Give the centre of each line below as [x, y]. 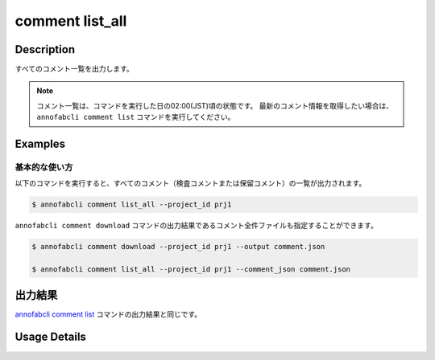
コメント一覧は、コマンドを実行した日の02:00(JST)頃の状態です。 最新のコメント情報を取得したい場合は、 [215, 105]
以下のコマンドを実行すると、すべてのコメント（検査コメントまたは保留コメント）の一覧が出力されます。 [191, 183]
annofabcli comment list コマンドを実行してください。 [136, 117]
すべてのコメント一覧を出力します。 [75, 69]
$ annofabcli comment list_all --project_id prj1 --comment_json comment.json [191, 270]
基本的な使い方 [44, 167]
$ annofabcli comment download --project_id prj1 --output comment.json [178, 247]
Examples [40, 144]
